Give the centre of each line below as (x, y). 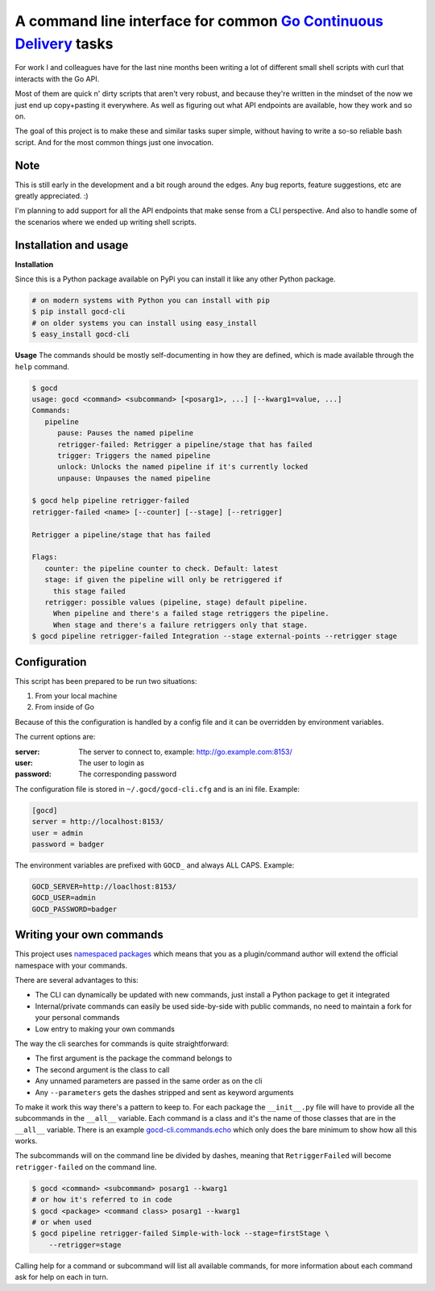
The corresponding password (128, 774)
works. (26, 1141)
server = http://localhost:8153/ (98, 822)
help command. (42, 366)
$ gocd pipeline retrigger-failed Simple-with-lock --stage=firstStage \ (180, 1233)
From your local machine (76, 696)
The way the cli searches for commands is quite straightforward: (122, 1043)
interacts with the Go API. (57, 79)
